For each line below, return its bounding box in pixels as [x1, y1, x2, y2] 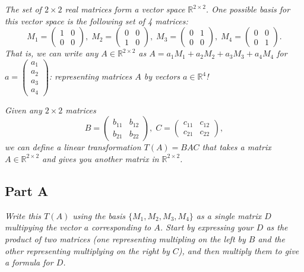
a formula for [5, 256, 53, 268]
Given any [5, 103, 42, 116]
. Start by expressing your [160, 221, 254, 233]
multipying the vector [5, 221, 81, 233]
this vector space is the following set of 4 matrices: [5, 14, 188, 27]
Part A [5, 181, 49, 200]
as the [266, 221, 288, 233]
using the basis [72, 209, 125, 222]
